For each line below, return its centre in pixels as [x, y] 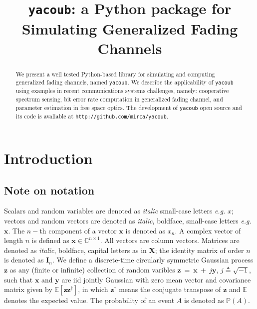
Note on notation [49, 190]
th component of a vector [78, 230]
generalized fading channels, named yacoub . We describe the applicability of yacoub [125, 82]
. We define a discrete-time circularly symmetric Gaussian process [153, 260]
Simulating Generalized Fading [130, 28]
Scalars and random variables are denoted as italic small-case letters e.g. [115, 211]
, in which [93, 289]
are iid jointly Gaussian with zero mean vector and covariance [156, 279]
